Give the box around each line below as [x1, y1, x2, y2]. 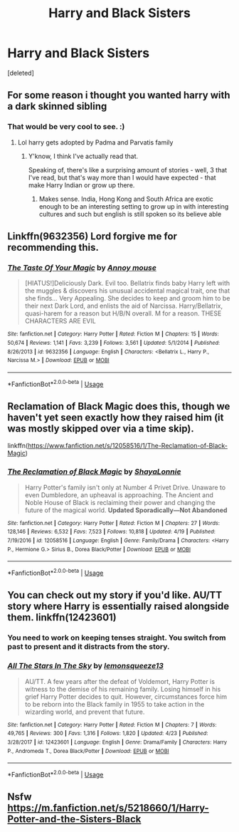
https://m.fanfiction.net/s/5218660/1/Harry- [7, 802, 210, 814]
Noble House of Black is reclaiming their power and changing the [24, 498, 216, 506]
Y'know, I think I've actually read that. [28, 152, 139, 160]
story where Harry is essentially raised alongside [7, 600, 230, 613]
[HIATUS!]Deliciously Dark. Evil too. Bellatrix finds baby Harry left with [24, 279, 230, 288]
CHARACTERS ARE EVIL [24, 317, 96, 326]
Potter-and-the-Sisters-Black [7, 813, 142, 826]
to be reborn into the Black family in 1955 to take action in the [24, 700, 205, 708]
